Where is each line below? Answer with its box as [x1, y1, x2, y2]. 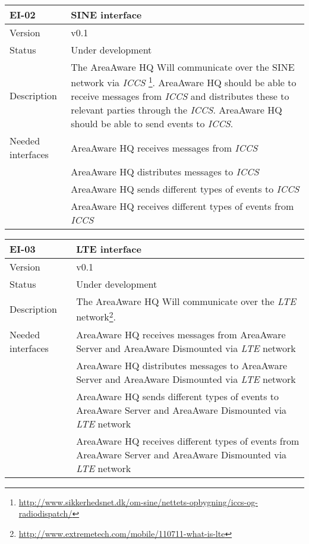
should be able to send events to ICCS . [71, 117, 234, 131]
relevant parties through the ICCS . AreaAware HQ [71, 103, 282, 117]
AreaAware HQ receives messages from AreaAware [76, 327, 286, 341]
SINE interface [71, 8, 142, 21]
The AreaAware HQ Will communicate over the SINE [71, 60, 295, 74]
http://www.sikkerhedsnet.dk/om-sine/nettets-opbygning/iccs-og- [18, 495, 258, 508]
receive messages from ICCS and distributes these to [71, 89, 289, 103]
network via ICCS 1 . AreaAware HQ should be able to [71, 74, 297, 90]
